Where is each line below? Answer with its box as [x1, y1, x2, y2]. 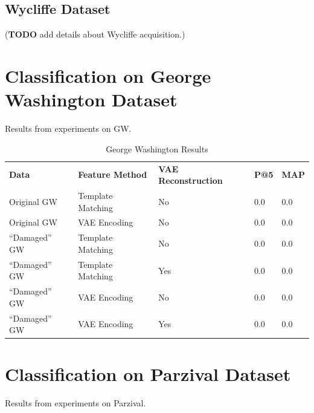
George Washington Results [106, 142, 208, 155]
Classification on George [5, 63, 211, 88]
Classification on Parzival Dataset [5, 362, 291, 386]
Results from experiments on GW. [5, 122, 132, 135]
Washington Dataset [5, 87, 178, 112]
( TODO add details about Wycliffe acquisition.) [5, 28, 185, 41]
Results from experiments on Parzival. [5, 397, 146, 409]
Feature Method [78, 168, 147, 181]
